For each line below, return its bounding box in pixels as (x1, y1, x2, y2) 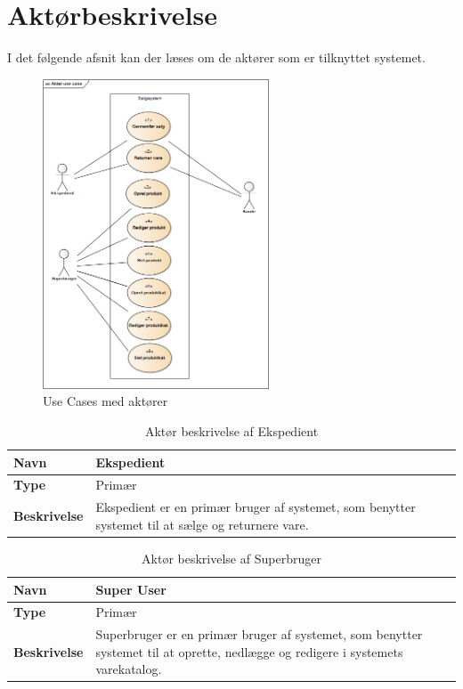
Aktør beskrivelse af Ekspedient (144, 421, 319, 440)
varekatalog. (95, 660, 162, 678)
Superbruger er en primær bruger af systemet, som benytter (95, 625, 423, 644)
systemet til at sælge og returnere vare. (95, 515, 309, 533)
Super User (95, 580, 167, 598)
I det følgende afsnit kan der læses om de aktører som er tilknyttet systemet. (7, 48, 426, 67)
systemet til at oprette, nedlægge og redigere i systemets (95, 642, 403, 661)
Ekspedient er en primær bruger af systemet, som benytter (95, 498, 416, 516)
